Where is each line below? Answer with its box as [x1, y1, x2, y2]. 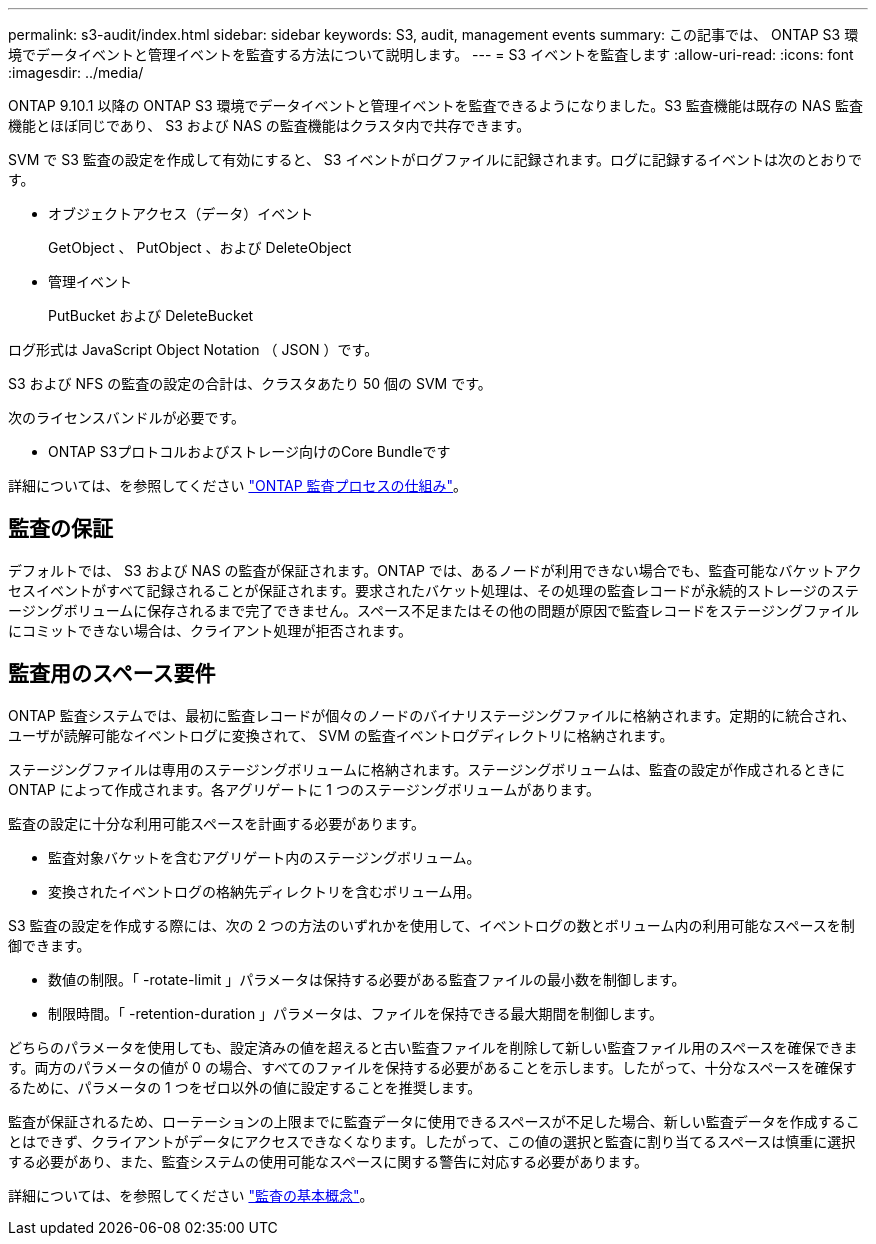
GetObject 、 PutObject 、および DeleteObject [48, 239, 352, 256]
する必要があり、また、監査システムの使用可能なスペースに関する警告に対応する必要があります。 [8, 1152, 648, 1170]
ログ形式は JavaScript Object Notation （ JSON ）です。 [8, 341, 379, 358]
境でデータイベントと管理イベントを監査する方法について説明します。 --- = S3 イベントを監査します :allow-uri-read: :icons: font [8, 46, 854, 63]
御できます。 [8, 936, 91, 954]
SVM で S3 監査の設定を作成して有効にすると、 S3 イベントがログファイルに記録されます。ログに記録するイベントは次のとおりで [8, 151, 862, 168]
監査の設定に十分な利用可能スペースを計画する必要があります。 [8, 814, 425, 832]
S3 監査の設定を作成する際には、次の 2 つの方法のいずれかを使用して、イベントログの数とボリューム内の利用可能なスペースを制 [8, 916, 855, 934]
